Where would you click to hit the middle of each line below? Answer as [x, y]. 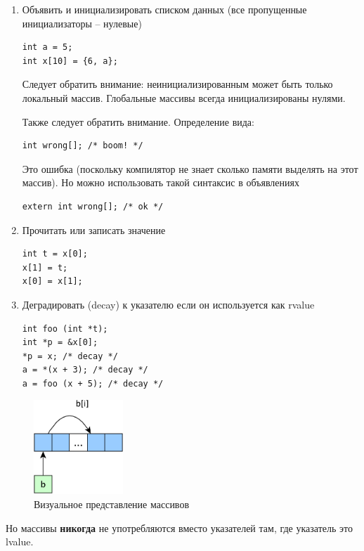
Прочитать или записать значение [94, 229]
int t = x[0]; [55, 254]
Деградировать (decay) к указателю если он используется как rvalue [168, 304]
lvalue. [20, 542]
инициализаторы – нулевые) [82, 23]
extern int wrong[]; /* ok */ [93, 206]
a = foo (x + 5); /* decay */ [93, 383]
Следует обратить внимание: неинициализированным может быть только [177, 84]
